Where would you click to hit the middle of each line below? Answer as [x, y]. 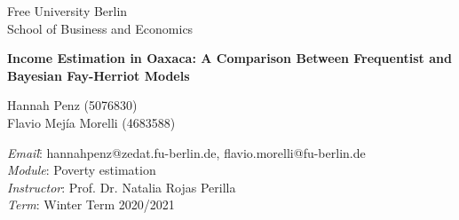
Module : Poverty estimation [82, 170]
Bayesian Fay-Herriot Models [99, 75]
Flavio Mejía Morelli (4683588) [91, 122]
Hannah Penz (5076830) [72, 105]
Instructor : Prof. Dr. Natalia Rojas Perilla [122, 187]
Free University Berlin [67, 11]
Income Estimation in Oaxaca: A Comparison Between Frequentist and [229, 58]
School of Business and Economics [100, 28]
